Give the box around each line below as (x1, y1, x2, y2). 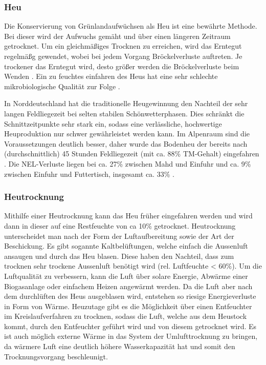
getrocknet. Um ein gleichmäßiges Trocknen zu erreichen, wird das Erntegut (4, 40, 242, 51)
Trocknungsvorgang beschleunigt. (4, 351, 108, 361)
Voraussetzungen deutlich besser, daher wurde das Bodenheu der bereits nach (4, 138, 248, 149)
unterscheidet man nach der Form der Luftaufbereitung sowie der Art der (4, 230, 234, 241)
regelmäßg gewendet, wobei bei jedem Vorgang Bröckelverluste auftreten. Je (4, 51, 242, 61)
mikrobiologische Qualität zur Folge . (4, 80, 120, 91)
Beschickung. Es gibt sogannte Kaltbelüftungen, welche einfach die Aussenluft (4, 240, 248, 251)
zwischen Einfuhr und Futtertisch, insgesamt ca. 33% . (4, 168, 174, 179)
